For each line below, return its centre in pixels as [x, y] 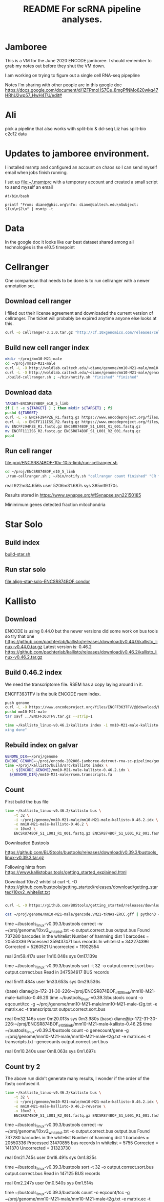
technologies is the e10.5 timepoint [40, 247]
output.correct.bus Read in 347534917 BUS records [57, 972]
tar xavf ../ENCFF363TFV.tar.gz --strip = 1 [49, 717]
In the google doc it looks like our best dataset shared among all [70, 242]
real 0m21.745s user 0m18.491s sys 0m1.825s [51, 1157]
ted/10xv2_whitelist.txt [28, 892]
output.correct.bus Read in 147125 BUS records [53, 1173]
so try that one [20, 636]
